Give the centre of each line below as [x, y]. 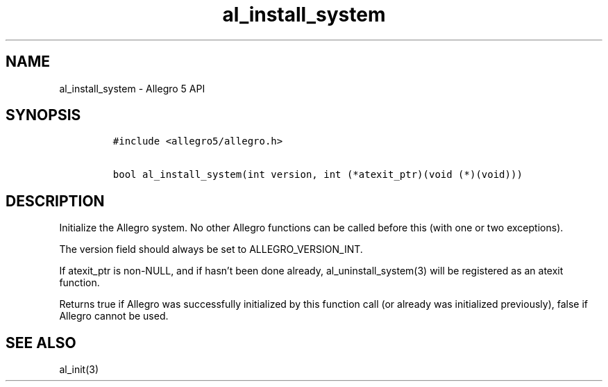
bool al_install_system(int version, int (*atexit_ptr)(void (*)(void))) [318, 175]
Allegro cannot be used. [114, 316]
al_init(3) [79, 370]
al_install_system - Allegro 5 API [132, 88]
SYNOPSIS [43, 115]
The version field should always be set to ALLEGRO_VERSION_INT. [211, 249]
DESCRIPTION [55, 201]
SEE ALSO [41, 343]
